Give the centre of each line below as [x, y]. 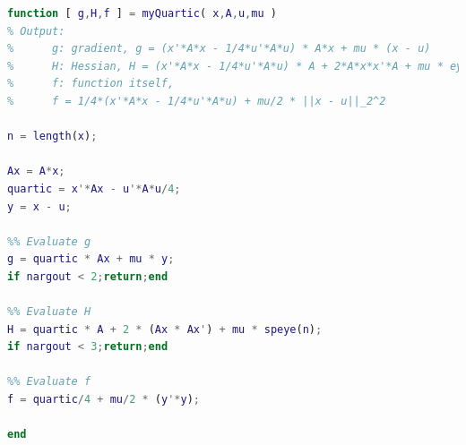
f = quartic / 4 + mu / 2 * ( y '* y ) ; [104, 400]
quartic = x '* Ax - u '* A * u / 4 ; [94, 188]
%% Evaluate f [49, 382]
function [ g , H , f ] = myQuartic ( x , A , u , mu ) [142, 13]
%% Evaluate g [49, 241]
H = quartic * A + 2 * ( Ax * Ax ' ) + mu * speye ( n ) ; [165, 329]
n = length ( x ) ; [52, 137]
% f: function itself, [91, 84]
